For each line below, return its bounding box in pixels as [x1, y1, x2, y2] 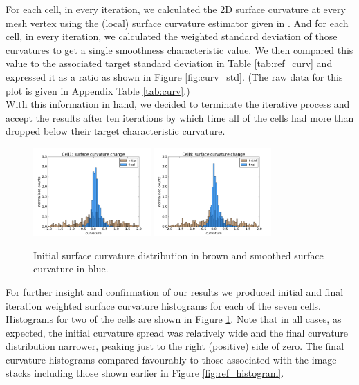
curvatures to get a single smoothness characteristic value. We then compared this [6, 42, 353, 57]
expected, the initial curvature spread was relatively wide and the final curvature [6, 325, 349, 339]
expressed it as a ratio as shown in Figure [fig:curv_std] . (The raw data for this [6, 69, 343, 84]
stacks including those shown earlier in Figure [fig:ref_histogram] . [6, 366, 284, 380]
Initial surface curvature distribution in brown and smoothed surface [33, 247, 324, 262]
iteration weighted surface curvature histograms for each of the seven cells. [6, 298, 321, 312]
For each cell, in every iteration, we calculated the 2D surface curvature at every [6, 2, 346, 16]
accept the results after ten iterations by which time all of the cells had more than [6, 110, 354, 124]
